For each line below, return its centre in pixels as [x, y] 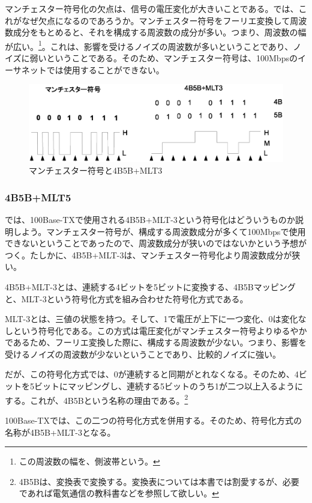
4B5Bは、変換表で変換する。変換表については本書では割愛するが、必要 [159, 481]
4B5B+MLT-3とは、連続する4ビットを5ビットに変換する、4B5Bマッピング [150, 286]
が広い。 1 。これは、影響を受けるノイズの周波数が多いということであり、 [149, 45]
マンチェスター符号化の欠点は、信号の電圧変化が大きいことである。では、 [152, 8]
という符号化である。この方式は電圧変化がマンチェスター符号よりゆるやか [160, 330]
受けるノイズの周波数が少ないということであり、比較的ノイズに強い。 [143, 354]
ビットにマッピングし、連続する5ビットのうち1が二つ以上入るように [168, 386]
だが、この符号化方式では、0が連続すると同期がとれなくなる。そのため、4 [152, 374]
